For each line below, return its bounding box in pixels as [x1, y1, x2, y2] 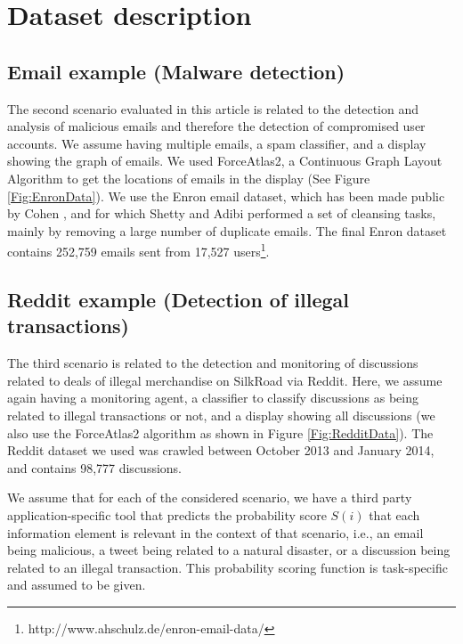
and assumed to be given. [7, 575, 146, 594]
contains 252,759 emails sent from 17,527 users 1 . [7, 240, 270, 260]
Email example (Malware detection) [7, 57, 345, 85]
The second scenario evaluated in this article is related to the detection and [7, 99, 418, 118]
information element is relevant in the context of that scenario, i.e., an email [7, 523, 424, 542]
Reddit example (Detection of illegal [7, 285, 350, 313]
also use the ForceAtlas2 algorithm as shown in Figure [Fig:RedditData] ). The [7, 423, 434, 442]
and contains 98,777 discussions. [7, 458, 182, 477]
